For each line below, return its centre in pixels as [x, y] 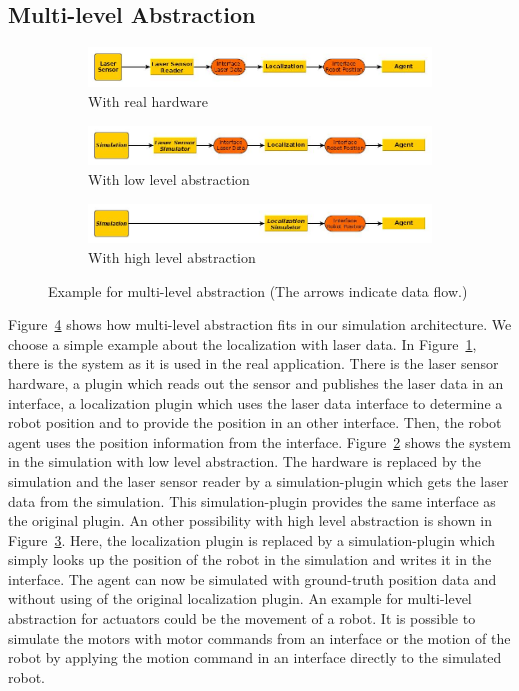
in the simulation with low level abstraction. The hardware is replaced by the [244, 461]
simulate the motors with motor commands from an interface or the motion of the [259, 637]
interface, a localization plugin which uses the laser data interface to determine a [255, 402]
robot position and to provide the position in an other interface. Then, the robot [255, 422]
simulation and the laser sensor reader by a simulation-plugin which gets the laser [258, 480]
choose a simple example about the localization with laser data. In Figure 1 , [242, 343]
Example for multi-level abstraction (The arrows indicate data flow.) [258, 290]
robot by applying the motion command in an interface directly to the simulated [255, 657]
